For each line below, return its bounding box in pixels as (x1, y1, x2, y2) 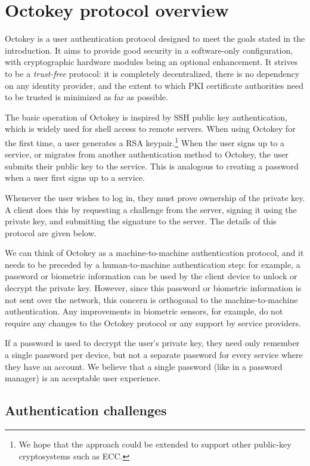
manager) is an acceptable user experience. (5, 372, 161, 384)
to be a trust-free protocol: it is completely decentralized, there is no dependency (5, 67, 300, 79)
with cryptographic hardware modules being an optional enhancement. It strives (5, 55, 298, 68)
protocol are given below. (5, 226, 97, 239)
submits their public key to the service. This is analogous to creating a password (5, 159, 299, 172)
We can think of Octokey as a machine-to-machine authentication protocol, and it (5, 246, 304, 259)
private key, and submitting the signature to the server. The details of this (5, 215, 277, 227)
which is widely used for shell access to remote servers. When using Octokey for (5, 122, 296, 135)
